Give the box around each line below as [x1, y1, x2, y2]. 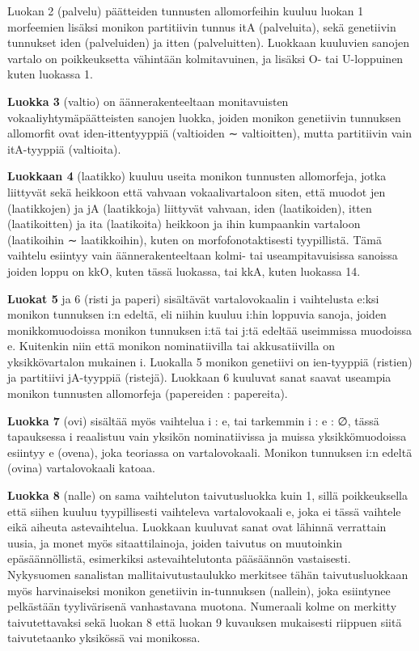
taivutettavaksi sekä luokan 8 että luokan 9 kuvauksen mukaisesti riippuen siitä [7, 613, 402, 630]
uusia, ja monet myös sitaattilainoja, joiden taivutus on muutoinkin [7, 534, 343, 551]
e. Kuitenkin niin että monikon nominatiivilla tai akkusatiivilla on [7, 337, 335, 354]
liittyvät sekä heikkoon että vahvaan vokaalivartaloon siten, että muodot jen [7, 183, 386, 200]
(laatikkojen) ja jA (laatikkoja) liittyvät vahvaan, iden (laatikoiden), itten [7, 199, 372, 216]
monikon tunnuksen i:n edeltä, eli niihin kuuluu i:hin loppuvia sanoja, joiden [7, 306, 387, 323]
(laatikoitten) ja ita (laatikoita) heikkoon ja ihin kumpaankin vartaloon [7, 215, 361, 232]
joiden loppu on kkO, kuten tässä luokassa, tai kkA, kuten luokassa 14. [7, 262, 361, 279]
